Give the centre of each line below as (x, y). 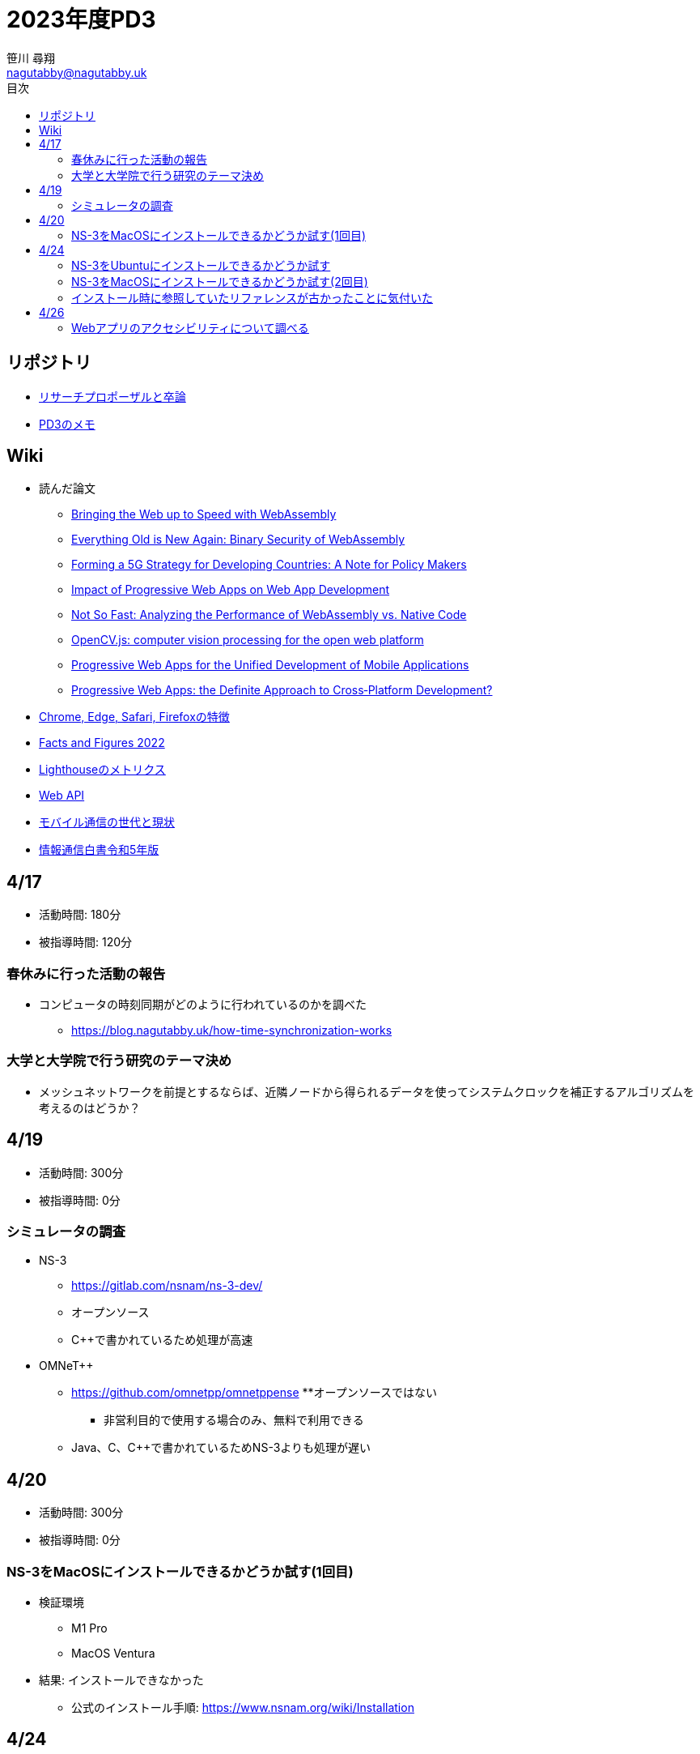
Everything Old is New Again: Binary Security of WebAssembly (238, 540)
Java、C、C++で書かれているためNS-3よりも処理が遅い (221, 1448)
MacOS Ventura (113, 1653)
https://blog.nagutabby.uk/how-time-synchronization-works (232, 1031)
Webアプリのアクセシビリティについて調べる (190, 327)
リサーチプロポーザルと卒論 (112, 396)
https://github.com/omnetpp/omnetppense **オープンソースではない (255, 1393)
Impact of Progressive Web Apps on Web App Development (231, 590)
